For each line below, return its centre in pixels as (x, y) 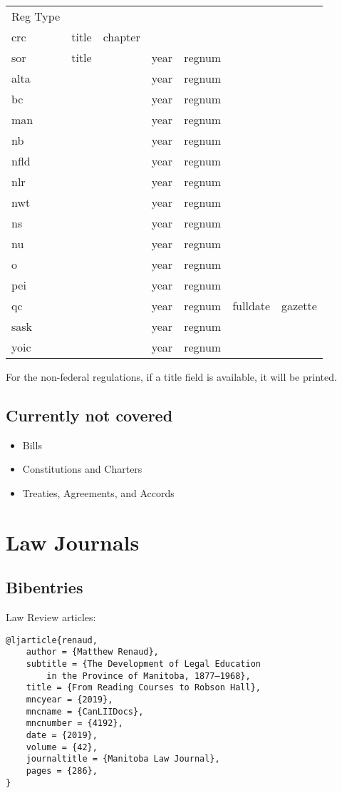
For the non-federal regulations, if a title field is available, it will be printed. (171, 377)
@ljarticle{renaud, (52, 640)
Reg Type (36, 16)
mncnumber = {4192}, (74, 723)
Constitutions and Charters (82, 469)
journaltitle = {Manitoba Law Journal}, (123, 759)
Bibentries (45, 587)
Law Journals (73, 542)
